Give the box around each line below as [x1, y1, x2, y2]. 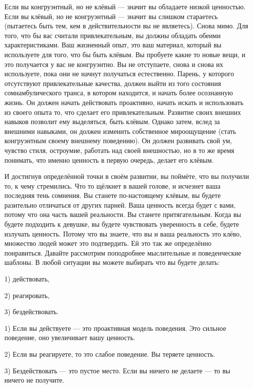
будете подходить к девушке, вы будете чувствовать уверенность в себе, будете [4, 219, 239, 229]
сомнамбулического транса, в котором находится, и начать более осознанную [4, 87, 233, 98]
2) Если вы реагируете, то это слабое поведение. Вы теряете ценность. [4, 349, 215, 359]
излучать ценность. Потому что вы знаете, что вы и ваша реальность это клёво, [4, 228, 242, 238]
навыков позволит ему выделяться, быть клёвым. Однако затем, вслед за [4, 116, 220, 127]
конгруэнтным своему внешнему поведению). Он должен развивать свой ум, [4, 135, 232, 146]
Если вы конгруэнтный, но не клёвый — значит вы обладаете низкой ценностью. [4, 1, 246, 11]
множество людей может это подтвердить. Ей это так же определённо [4, 238, 212, 248]
